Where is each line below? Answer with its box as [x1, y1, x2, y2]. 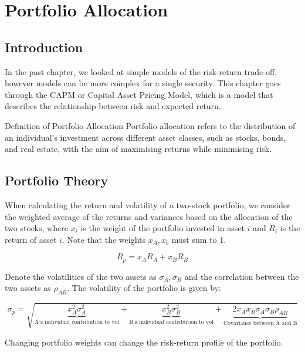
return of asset [5, 233, 57, 245]
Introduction [5, 38, 83, 56]
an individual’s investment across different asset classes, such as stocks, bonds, [5, 131, 286, 143]
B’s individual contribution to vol [129, 319, 213, 326]
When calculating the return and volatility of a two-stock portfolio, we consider [5, 198, 290, 211]
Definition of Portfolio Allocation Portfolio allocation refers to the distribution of [5, 119, 296, 131]
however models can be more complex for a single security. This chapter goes [5, 77, 281, 89]
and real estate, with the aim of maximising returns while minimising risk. [5, 143, 272, 155]
